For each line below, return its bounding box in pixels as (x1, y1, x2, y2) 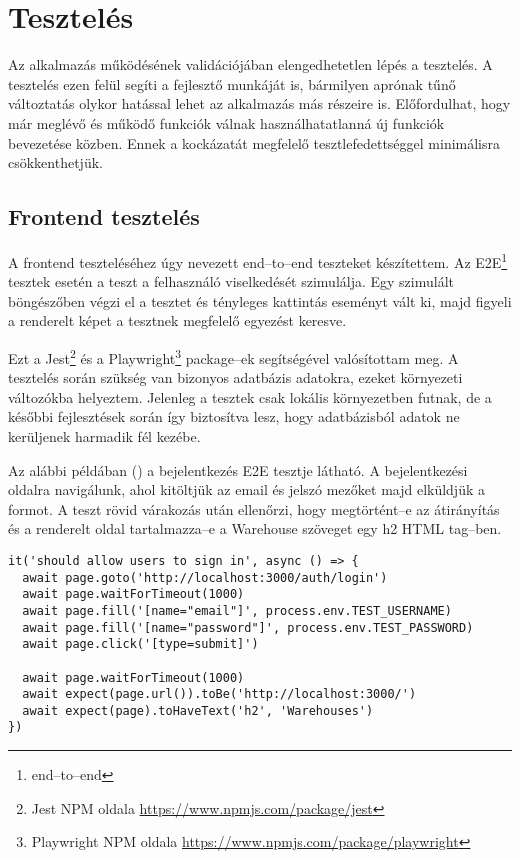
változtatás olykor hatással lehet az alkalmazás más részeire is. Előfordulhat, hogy (8, 93, 511, 114)
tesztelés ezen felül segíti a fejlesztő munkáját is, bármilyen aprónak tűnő (8, 73, 456, 94)
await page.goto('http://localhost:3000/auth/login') (22, 570, 388, 585)
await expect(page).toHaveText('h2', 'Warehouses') (22, 703, 374, 718)
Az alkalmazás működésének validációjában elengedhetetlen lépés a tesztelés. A (8, 54, 493, 75)
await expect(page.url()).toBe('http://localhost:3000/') (22, 687, 417, 702)
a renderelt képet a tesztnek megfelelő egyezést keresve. (8, 310, 347, 331)
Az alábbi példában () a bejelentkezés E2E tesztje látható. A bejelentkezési (8, 459, 468, 480)
